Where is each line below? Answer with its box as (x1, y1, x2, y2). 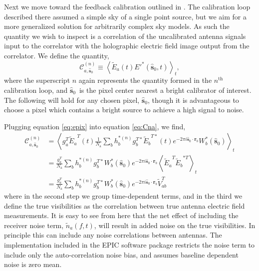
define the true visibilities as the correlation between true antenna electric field (4, 200, 245, 211)
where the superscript (4, 75, 70, 85)
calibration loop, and (4, 84, 68, 95)
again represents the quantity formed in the (78, 75, 212, 85)
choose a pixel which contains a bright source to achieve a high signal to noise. (4, 104, 244, 115)
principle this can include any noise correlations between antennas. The (4, 230, 222, 240)
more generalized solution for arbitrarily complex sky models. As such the (4, 21, 230, 31)
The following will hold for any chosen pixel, (4, 94, 140, 105)
